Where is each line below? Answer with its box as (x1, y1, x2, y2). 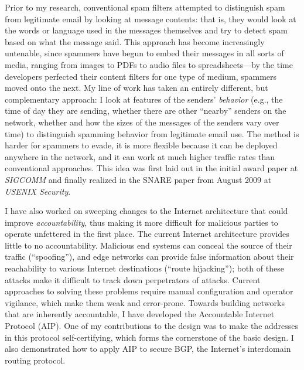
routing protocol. (5, 354, 66, 366)
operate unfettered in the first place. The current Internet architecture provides (5, 228, 289, 240)
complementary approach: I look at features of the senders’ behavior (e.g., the (5, 93, 283, 105)
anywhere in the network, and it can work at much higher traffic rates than (5, 150, 275, 162)
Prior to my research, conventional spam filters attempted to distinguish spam (5, 1, 285, 13)
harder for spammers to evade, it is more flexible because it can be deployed (5, 139, 278, 151)
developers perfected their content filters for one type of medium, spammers (5, 70, 277, 82)
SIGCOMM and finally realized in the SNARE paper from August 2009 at (5, 173, 272, 185)
